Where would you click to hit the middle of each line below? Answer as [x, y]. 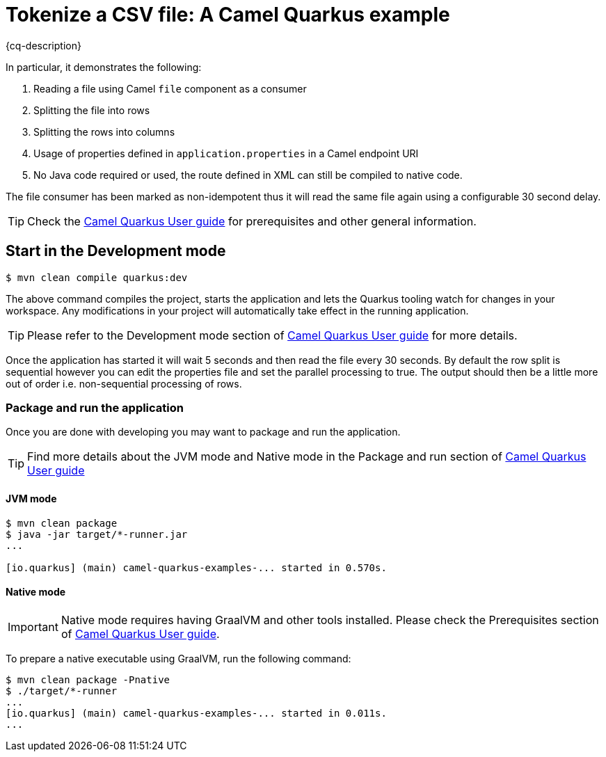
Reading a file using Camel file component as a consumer [170, 88]
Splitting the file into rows [92, 110]
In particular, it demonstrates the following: [104, 67]
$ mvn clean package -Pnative [88, 679]
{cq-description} [43, 45]
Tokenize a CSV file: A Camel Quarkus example [228, 15]
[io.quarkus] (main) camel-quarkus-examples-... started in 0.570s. [196, 567]
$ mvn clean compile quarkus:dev [97, 277]
